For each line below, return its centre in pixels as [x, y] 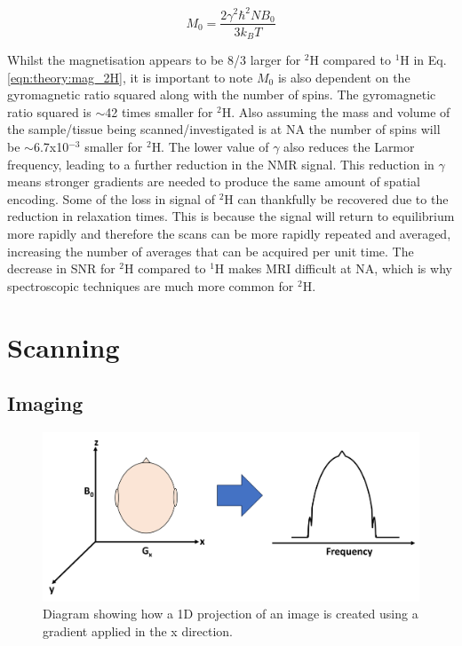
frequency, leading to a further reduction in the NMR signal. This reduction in [221, 164]
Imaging [45, 403]
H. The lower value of [210, 146]
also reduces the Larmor [349, 146]
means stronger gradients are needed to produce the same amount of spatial [214, 181]
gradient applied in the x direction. [138, 630]
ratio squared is [49, 111]
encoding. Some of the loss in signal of [111, 198]
